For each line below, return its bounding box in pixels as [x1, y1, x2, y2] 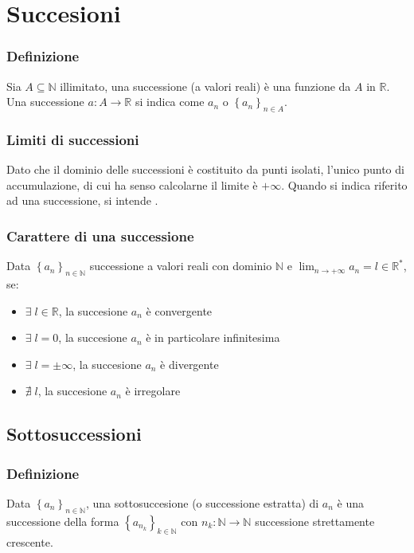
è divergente [160, 355, 219, 372]
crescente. [6, 533, 53, 550]
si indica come [135, 93, 205, 110]
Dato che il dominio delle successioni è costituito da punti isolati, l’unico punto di [6, 161, 404, 178]
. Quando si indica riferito [281, 176, 408, 193]
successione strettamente [255, 512, 375, 529]
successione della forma [6, 512, 119, 529]
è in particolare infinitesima [146, 329, 280, 346]
